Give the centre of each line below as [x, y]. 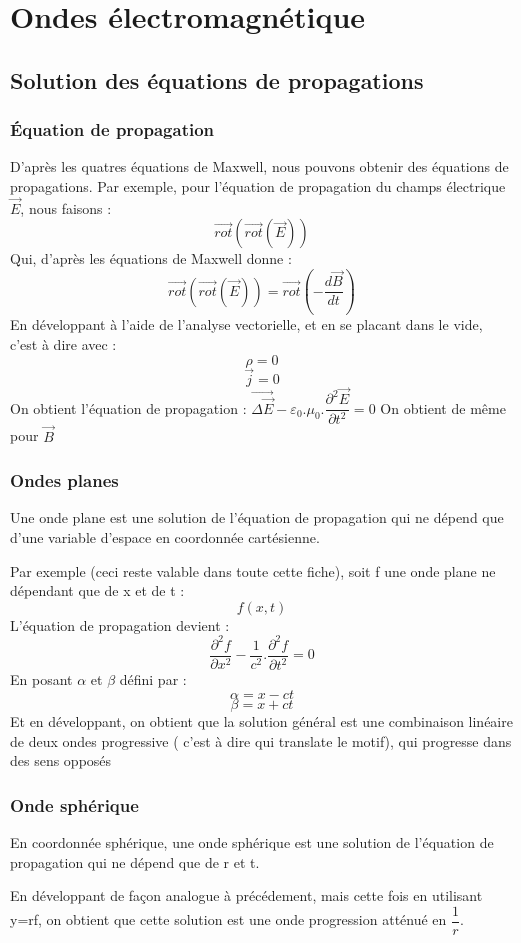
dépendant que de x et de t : [97, 590]
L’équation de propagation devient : [120, 624]
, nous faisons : [66, 207]
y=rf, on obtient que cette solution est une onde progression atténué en [228, 919]
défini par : [153, 679]
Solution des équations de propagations [217, 79]
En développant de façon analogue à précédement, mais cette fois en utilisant [246, 895]
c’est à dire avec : [63, 344]
